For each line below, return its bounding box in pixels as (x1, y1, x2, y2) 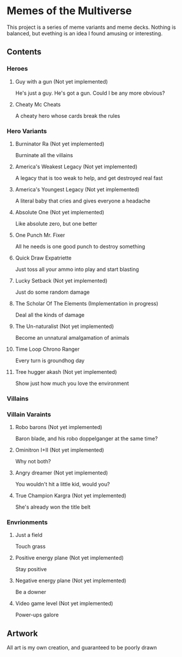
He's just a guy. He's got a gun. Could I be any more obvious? (15, 89, 166, 97)
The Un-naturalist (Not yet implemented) (15, 323, 114, 330)
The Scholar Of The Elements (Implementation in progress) (15, 300, 158, 307)
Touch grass (15, 543, 46, 550)
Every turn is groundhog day (15, 357, 85, 364)
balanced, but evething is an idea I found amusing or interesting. (6, 29, 163, 36)
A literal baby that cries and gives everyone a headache (15, 197, 151, 204)
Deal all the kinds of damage (15, 311, 85, 318)
